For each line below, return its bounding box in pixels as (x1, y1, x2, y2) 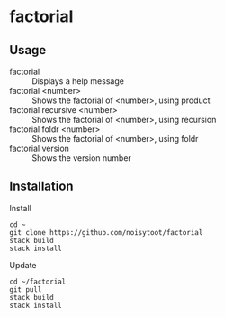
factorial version (9, 143, 70, 154)
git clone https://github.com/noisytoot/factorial (9, 228, 203, 237)
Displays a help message (31, 76, 124, 87)
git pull (9, 284, 42, 294)
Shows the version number (31, 153, 132, 163)
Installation (9, 179, 74, 194)
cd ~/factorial (9, 277, 67, 286)
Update (9, 259, 38, 270)
